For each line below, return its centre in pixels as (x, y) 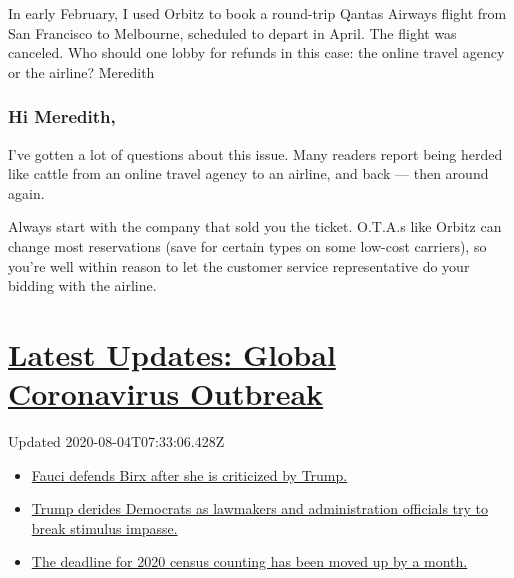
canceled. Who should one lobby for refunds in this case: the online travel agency (256, 52)
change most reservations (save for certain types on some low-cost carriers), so (247, 245)
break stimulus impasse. (104, 527)
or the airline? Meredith (81, 71)
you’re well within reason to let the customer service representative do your (239, 265)
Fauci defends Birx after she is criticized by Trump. (189, 474)
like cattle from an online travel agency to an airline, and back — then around (248, 173)
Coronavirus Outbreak (166, 393)
